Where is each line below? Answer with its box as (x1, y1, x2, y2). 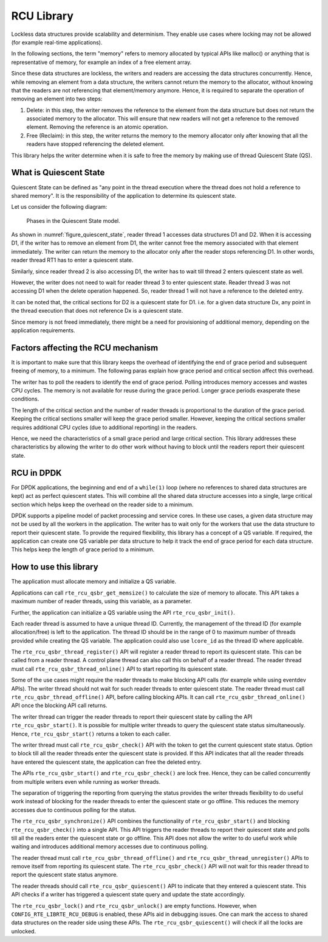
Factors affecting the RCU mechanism (11, 343, 159, 353)
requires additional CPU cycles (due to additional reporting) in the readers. (11, 424, 197, 431)
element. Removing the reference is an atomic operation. (26, 124, 169, 131)
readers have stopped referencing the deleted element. (26, 141, 165, 148)
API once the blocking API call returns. (11, 702, 108, 709)
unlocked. (11, 927, 36, 935)
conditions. (11, 396, 39, 403)
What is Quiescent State (11, 167, 105, 178)
